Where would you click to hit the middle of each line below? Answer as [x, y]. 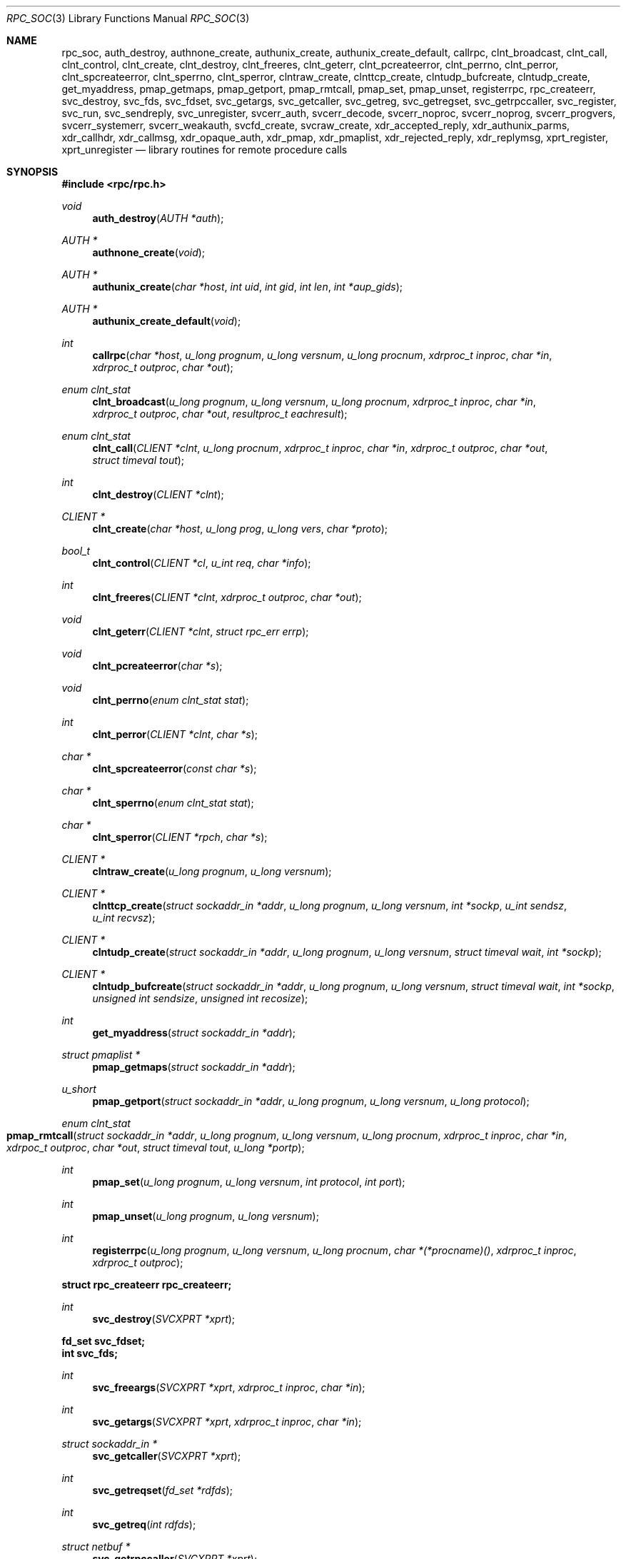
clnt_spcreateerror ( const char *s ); [175, 768]
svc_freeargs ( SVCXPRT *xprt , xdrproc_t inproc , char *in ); [229, 1387]
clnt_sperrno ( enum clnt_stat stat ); [173, 803]
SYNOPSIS [32, 172]
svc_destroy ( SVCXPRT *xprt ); [164, 1319]
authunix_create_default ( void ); [167, 321]
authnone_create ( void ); [149, 252]
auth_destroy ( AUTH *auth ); [158, 218]
